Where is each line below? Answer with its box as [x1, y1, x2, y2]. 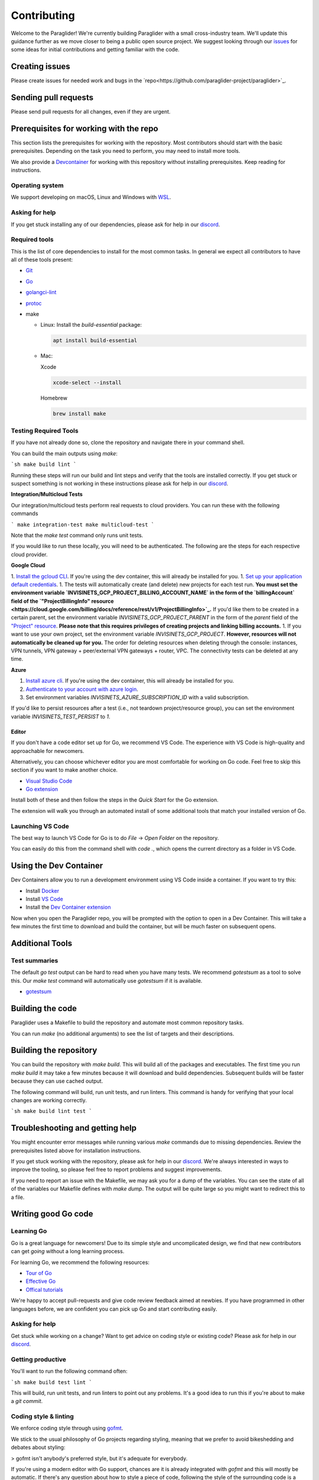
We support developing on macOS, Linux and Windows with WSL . [11, 194, 171, 201]
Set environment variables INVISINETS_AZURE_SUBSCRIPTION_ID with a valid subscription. [25, 693, 249, 701]
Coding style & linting [11, 1413, 74, 1421]
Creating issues [11, 62, 70, 72]
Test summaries [11, 957, 58, 965]
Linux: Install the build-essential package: [40, 321, 142, 329]
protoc [25, 300, 42, 307]
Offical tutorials [25, 1286, 63, 1293]
